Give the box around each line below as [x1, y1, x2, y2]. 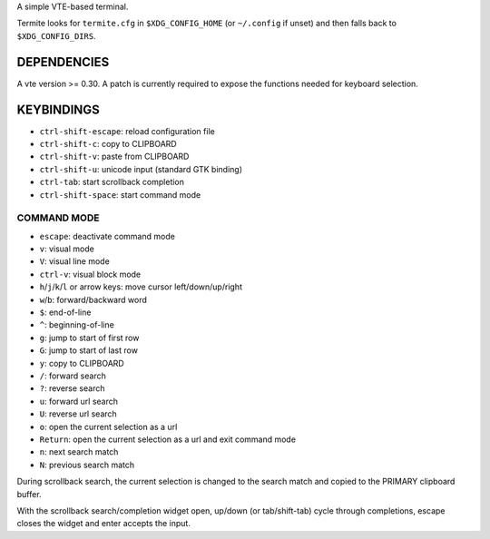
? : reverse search [39, 383, 105, 394]
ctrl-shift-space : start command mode [39, 189, 201, 200]
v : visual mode [39, 243, 94, 254]
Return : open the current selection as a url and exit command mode [39, 434, 297, 445]
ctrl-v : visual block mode [39, 269, 142, 279]
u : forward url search [39, 396, 118, 407]
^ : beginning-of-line [39, 319, 115, 330]
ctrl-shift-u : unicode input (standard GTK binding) [39, 163, 242, 174]
